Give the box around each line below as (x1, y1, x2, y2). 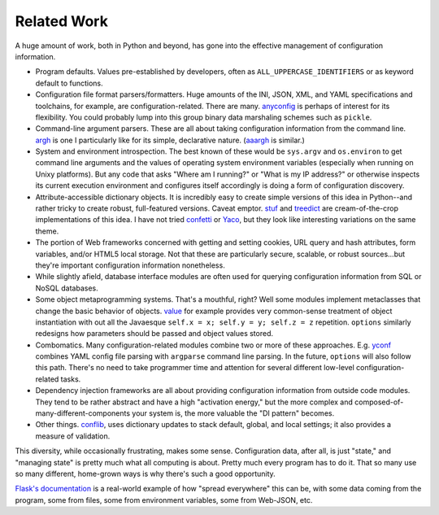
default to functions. (35, 78, 103, 88)
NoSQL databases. (35, 283, 98, 293)
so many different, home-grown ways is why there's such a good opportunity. (15, 469, 276, 478)
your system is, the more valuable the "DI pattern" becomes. (131, 408, 335, 418)
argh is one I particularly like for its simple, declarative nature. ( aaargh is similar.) (35, 135, 305, 145)
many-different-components (35, 408, 130, 418)
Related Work (15, 12, 109, 30)
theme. (35, 226, 59, 236)
